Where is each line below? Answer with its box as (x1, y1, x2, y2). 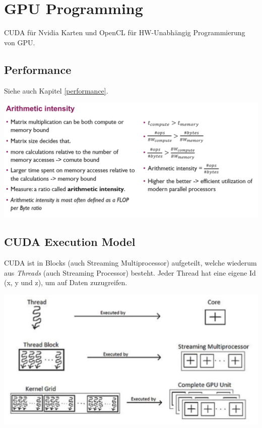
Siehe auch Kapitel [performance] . (4, 85, 108, 96)
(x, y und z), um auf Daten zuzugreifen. (4, 277, 127, 288)
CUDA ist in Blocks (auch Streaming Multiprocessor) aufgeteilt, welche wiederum (4, 258, 257, 268)
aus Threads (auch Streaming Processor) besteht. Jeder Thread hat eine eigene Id (4, 267, 256, 278)
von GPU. (4, 37, 35, 47)
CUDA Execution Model (4, 234, 136, 249)
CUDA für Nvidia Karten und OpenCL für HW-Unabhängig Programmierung (4, 27, 245, 38)
